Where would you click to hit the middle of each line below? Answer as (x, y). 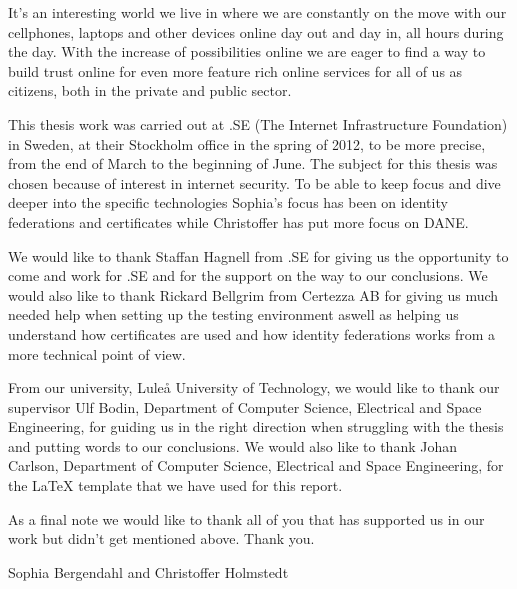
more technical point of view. (97, 353)
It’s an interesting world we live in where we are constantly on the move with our (257, 12)
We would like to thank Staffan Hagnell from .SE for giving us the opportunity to (258, 255)
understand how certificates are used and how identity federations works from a (252, 333)
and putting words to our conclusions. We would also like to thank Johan (233, 445)
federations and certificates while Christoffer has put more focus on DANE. (238, 221)
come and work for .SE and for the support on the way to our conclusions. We (248, 275)
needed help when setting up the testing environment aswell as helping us (233, 314)
